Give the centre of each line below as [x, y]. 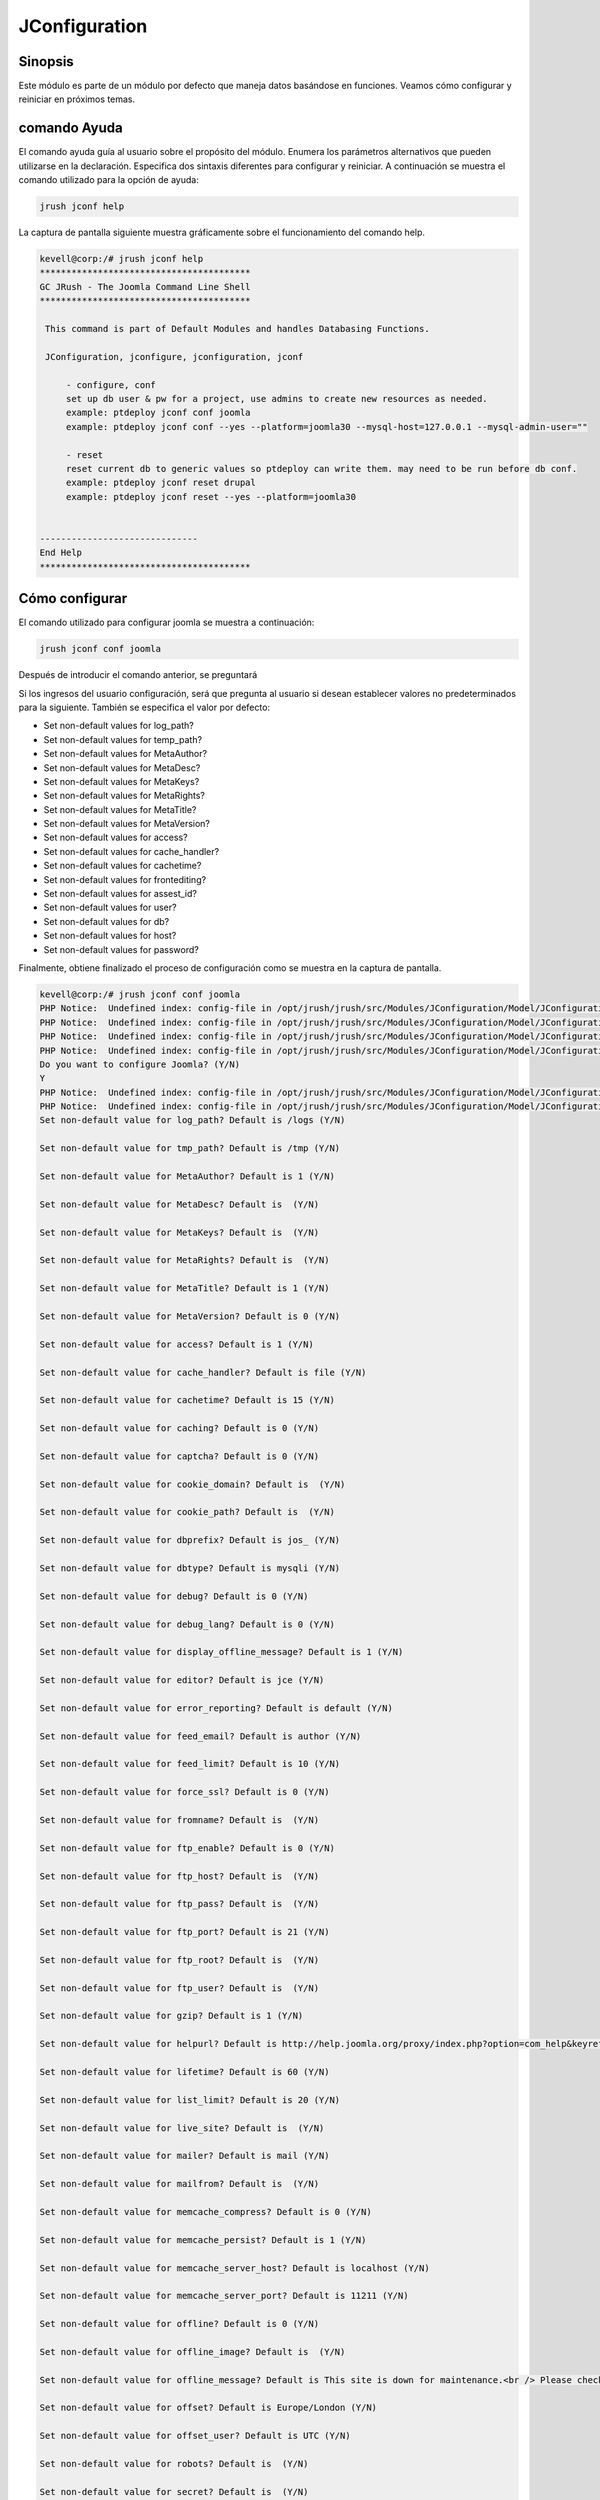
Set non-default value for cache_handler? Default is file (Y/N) [203, 1372]
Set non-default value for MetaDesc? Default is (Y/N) [179, 1204]
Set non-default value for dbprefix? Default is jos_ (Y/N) [190, 1540]
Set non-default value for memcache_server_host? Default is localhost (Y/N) [234, 2268]
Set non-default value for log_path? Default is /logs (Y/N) [192, 1120]
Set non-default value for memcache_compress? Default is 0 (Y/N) [205, 2211]
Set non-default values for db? [106, 921]
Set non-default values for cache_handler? [131, 851]
